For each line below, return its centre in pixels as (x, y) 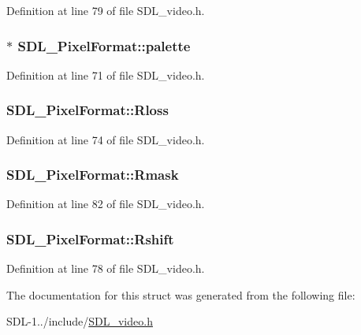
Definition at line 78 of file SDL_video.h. (106, 268)
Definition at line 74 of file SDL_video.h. (106, 139)
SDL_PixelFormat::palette (104, 45)
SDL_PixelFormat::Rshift (90, 238)
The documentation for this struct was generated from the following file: (181, 294)
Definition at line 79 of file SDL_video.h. (106, 10)
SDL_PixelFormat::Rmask (93, 175)
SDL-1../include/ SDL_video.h (80, 321)
